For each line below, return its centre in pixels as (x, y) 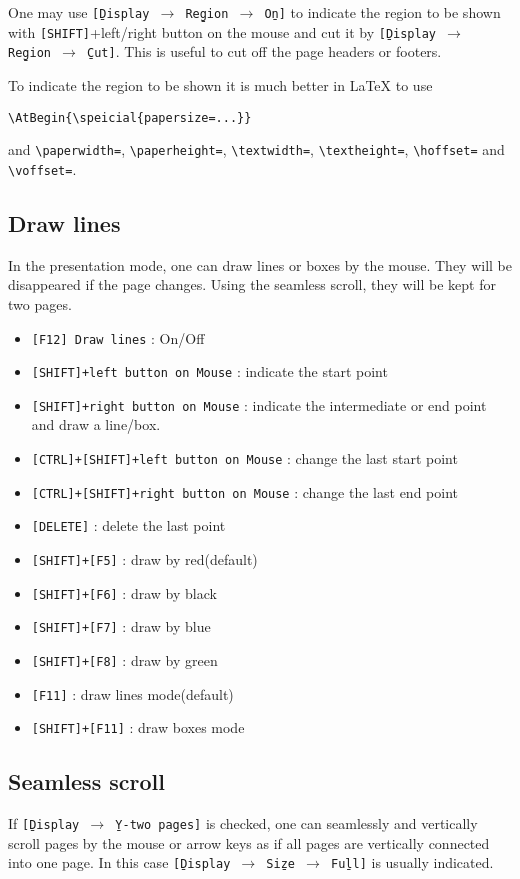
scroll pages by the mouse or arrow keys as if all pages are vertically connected (249, 842)
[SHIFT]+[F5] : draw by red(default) (144, 559)
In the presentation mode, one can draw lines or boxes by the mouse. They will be (260, 264)
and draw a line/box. (96, 424)
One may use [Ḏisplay (79, 12)
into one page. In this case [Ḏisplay (119, 862)
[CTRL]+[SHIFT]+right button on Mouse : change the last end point (244, 491)
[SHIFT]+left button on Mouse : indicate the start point (209, 371)
